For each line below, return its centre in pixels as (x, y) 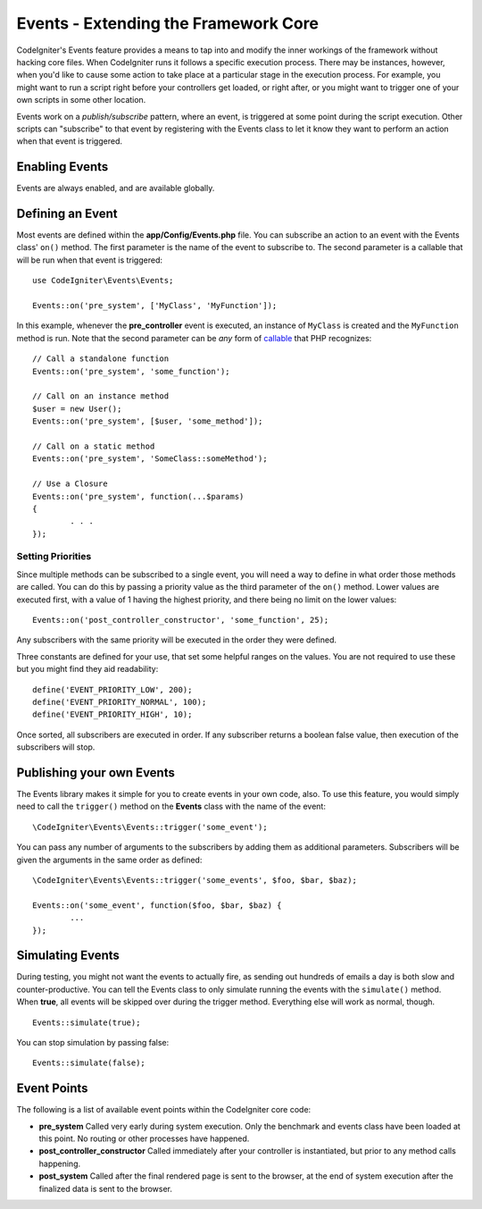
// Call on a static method (94, 446)
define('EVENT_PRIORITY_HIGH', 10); (112, 714)
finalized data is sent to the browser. (106, 1188)
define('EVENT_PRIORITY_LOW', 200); (112, 689)
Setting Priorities (54, 557)
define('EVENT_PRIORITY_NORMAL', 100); (120, 702)
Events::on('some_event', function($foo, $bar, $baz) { (157, 905)
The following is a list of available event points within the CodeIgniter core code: (164, 1110)
